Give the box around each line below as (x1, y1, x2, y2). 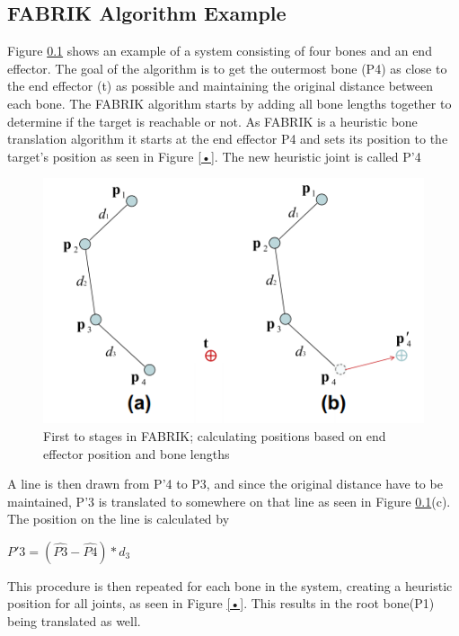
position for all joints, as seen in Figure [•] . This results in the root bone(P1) (7, 594, 435, 613)
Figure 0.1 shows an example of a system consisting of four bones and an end (7, 41, 432, 60)
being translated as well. (7, 612, 141, 631)
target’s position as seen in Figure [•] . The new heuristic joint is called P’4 (7, 146, 421, 165)
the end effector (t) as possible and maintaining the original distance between (7, 76, 434, 95)
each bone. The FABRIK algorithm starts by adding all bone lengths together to (7, 93, 452, 112)
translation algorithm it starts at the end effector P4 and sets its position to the (7, 129, 448, 148)
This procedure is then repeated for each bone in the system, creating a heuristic (7, 576, 453, 595)
